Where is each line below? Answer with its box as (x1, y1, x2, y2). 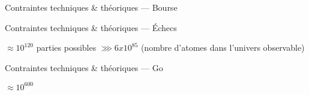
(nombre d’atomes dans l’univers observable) (140, 41, 305, 54)
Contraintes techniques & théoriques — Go (5, 61, 163, 73)
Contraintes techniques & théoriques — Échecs (5, 21, 177, 33)
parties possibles (36, 41, 97, 54)
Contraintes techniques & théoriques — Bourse (5, 1, 178, 13)
